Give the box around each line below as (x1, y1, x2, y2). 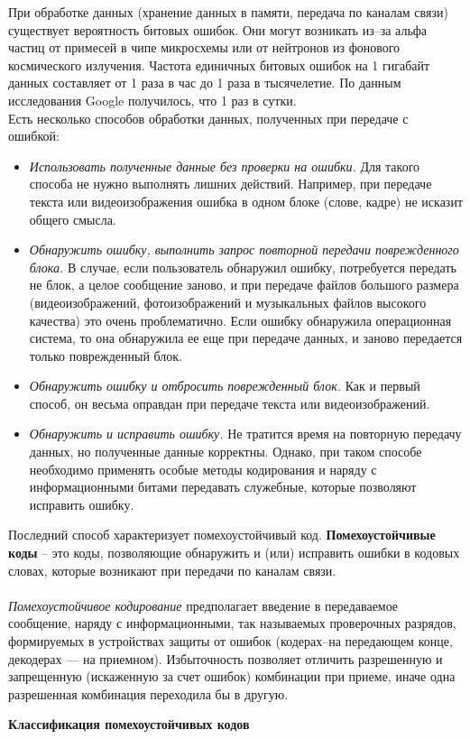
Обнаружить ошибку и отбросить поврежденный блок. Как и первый (29, 376, 420, 395)
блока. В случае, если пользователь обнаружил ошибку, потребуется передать (29, 257, 456, 276)
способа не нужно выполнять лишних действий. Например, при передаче (29, 174, 432, 193)
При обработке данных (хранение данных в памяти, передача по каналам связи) (8, 3, 448, 21)
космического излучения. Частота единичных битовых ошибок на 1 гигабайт (8, 55, 430, 74)
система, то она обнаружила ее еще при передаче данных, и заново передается (29, 328, 463, 347)
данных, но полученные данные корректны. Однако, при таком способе (29, 442, 422, 461)
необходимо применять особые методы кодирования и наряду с (29, 459, 377, 478)
